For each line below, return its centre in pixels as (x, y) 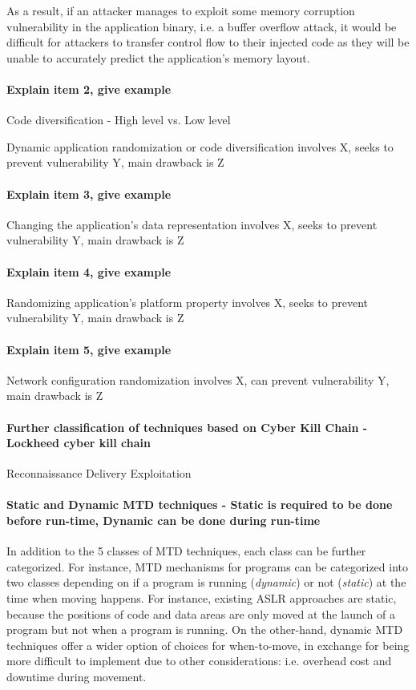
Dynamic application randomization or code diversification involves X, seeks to (200, 146)
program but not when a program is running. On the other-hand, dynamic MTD (205, 629)
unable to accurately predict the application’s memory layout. (158, 57)
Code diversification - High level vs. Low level (119, 120)
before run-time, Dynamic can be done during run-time (164, 521)
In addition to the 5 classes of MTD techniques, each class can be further (186, 551)
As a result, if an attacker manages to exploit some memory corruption (181, 10)
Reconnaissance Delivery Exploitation (99, 473)
